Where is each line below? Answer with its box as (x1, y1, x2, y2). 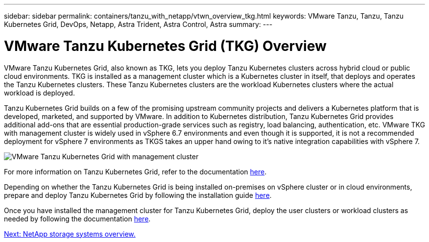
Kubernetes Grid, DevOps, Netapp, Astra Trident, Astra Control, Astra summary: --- (4, 20, 273, 28)
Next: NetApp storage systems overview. (4, 229, 136, 238)
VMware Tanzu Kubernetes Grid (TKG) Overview (4, 37, 327, 54)
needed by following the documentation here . (4, 214, 151, 223)
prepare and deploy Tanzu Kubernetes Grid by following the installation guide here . (4, 191, 272, 199)
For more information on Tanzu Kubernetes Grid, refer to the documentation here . (4, 167, 267, 176)
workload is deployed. (4, 88, 75, 97)
